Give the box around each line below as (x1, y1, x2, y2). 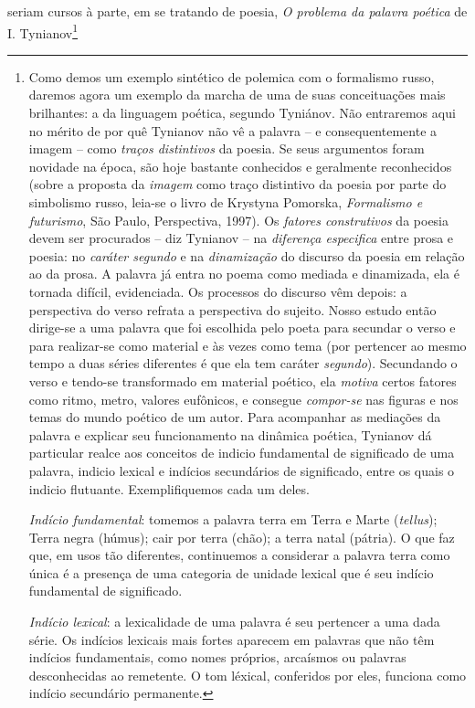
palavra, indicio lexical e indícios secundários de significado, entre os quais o (28, 460, 455, 480)
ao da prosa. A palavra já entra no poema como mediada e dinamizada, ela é (28, 264, 459, 283)
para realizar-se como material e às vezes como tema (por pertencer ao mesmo (28, 335, 467, 354)
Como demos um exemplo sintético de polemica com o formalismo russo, (28, 67, 435, 86)
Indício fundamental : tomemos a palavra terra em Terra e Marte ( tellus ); (28, 510, 438, 529)
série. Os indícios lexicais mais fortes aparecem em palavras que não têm (28, 629, 435, 649)
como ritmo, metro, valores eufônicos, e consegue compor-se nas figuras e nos (28, 389, 459, 408)
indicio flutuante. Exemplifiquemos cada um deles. (28, 479, 310, 498)
